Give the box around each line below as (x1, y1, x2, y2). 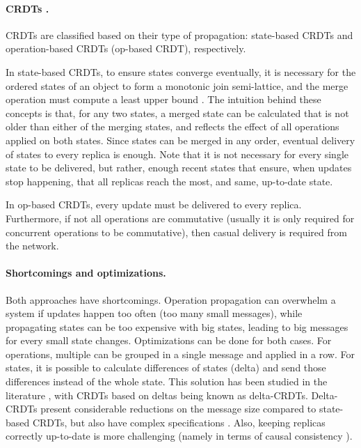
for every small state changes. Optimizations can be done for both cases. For (6, 333, 332, 348)
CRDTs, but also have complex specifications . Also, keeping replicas (32, 415, 326, 429)
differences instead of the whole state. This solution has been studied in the (6, 374, 328, 389)
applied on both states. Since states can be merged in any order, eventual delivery (6, 132, 355, 147)
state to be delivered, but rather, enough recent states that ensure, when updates (6, 160, 352, 175)
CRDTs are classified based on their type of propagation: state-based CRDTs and (6, 27, 353, 42)
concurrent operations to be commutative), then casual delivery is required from (6, 224, 347, 239)
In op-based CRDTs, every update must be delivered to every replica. (6, 197, 302, 212)
